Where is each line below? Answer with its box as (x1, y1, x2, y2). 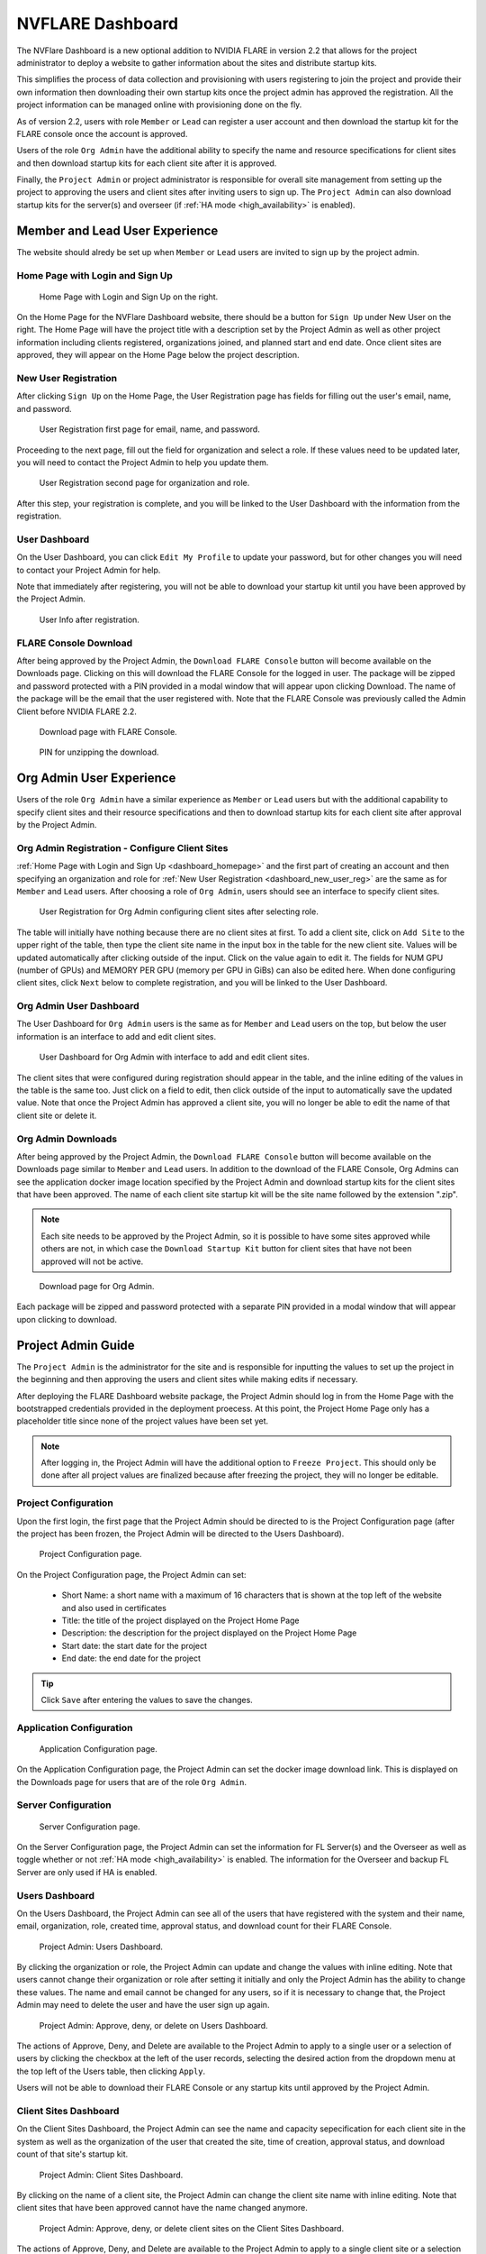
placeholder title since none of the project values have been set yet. (16, 1416, 269, 1426)
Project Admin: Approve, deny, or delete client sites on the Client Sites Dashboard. (39, 2222, 345, 2233)
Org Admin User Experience (16, 771, 176, 786)
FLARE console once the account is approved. (16, 128, 188, 139)
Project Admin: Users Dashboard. (39, 1941, 164, 1952)
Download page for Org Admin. (39, 1281, 155, 1292)
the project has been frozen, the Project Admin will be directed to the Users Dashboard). (16, 1528, 345, 1539)
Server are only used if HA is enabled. (16, 1866, 157, 1877)
